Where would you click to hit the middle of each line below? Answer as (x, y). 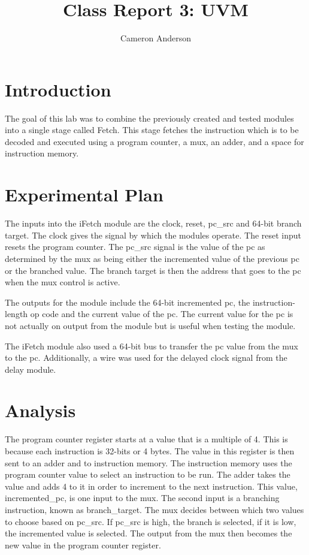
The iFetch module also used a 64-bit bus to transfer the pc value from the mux (152, 346)
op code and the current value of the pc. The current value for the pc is (162, 314)
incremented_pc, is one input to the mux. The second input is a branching (142, 498)
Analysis (40, 410)
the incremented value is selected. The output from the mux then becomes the (149, 533)
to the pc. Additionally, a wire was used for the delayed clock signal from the (146, 358)
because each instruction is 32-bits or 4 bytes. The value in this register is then (150, 451)
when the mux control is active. (63, 282)
